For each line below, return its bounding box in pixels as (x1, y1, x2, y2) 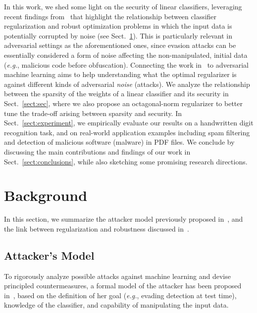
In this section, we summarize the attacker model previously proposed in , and (4, 214, 243, 224)
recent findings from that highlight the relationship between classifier (4, 11, 217, 21)
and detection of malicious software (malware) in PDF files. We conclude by (4, 137, 235, 147)
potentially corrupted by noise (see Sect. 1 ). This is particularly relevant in (4, 30, 232, 40)
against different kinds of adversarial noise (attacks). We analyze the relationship (4, 78, 250, 89)
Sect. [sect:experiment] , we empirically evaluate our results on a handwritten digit (4, 117, 254, 128)
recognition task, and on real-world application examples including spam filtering (4, 127, 250, 137)
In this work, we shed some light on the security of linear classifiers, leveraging (4, 1, 242, 11)
